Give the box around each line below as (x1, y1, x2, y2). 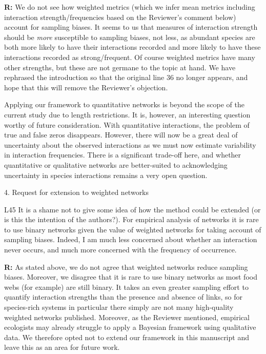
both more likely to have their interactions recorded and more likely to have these (4, 42, 261, 52)
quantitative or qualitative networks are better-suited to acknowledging (4, 159, 228, 170)
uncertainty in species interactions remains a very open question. (4, 169, 208, 180)
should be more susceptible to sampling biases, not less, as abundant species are (4, 31, 255, 42)
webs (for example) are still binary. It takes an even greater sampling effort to (4, 281, 249, 292)
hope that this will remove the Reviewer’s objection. (4, 82, 168, 92)
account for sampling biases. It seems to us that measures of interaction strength (4, 22, 258, 32)
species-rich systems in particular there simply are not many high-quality (4, 302, 234, 312)
